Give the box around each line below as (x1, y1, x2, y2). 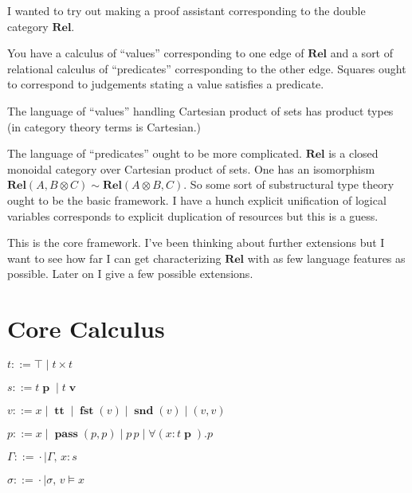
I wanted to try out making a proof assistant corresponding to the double (7, 2, 366, 18)
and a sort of (330, 45, 394, 61)
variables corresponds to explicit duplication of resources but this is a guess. (7, 207, 379, 224)
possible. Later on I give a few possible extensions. (7, 265, 253, 282)
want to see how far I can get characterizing (7, 249, 222, 266)
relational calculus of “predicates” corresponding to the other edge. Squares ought (7, 60, 406, 76)
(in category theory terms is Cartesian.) (7, 118, 202, 135)
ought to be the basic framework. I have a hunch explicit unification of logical (7, 191, 386, 208)
